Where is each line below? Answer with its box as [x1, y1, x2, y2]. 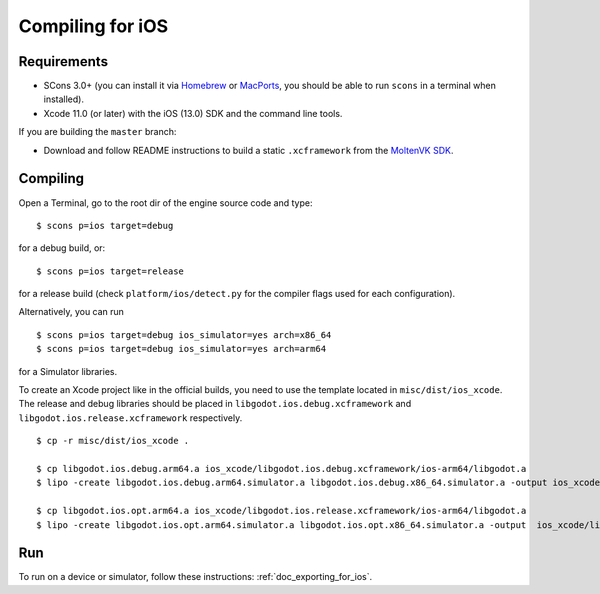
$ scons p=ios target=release [36, 265, 185, 277]
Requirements [18, 53, 109, 70]
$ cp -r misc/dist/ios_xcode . [36, 435, 190, 447]
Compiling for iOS [18, 15, 169, 37]
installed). [43, 93, 85, 105]
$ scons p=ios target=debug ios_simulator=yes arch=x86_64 [36, 329, 332, 340]
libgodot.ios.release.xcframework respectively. [18, 411, 243, 424]
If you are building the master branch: [18, 126, 177, 138]
